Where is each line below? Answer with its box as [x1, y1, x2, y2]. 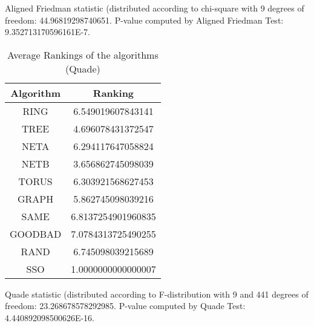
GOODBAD [10, 226, 62, 241]
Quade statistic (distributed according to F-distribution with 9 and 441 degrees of [5, 287, 309, 300]
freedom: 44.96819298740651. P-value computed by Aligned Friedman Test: [5, 13, 284, 26]
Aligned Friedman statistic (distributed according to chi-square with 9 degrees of [5, 2, 304, 14]
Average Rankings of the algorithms [7, 47, 159, 62]
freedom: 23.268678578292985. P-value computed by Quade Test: [5, 299, 246, 312]
